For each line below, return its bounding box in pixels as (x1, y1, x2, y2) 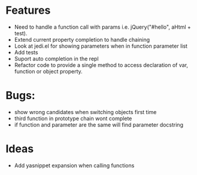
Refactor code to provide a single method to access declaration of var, (14, 61, 189, 69)
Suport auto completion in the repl (14, 55, 99, 62)
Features (5, 4, 51, 17)
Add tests (14, 48, 38, 56)
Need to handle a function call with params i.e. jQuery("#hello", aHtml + (14, 23, 191, 30)
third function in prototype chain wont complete (14, 115, 132, 122)
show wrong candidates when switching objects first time (14, 108, 157, 115)
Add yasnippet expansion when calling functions (14, 162, 135, 169)
